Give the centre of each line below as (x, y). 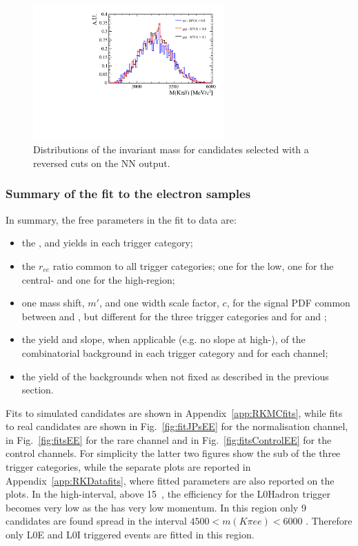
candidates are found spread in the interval (96, 521)
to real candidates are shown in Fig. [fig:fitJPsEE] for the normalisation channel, (177, 426)
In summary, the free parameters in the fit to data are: (121, 219)
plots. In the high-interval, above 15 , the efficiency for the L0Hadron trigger (168, 494)
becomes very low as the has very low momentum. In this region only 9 (156, 507)
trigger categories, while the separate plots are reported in (128, 467)
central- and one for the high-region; (98, 279)
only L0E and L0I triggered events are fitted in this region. (130, 535)
